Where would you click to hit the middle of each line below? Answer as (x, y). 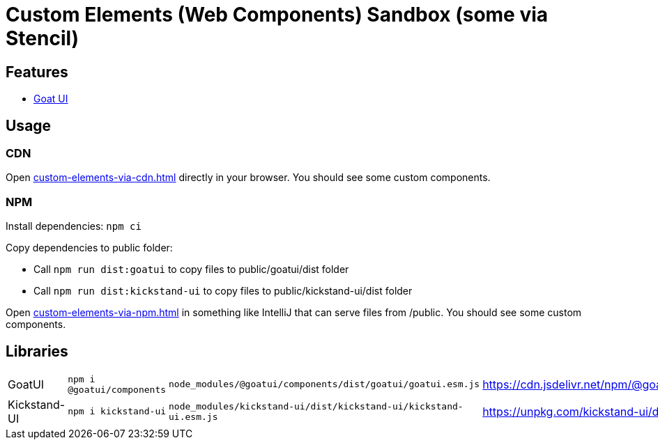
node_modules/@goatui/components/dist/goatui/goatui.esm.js (324, 384)
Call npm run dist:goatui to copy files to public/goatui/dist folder (191, 270)
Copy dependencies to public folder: (89, 248)
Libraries (37, 351)
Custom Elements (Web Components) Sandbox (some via (277, 15)
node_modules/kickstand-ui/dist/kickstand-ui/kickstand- (316, 406)
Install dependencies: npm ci (74, 226)
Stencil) (43, 38)
